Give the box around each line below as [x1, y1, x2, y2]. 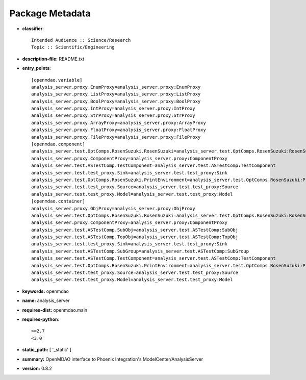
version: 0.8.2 [22, 365, 52, 371]
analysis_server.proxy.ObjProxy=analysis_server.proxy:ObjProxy [31, 206, 196, 211]
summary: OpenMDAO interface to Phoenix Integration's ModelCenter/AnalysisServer [22, 356, 203, 362]
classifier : [22, 26, 44, 32]
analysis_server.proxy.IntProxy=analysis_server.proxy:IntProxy [31, 106, 196, 112]
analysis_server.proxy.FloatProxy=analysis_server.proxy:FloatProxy [31, 127, 206, 133]
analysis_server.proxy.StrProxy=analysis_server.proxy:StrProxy [31, 113, 196, 118]
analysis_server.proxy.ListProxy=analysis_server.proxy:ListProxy [31, 91, 201, 97]
